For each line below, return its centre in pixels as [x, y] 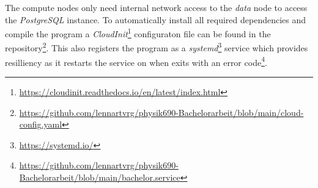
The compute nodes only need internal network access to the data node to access [156, 7]
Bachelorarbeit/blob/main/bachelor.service [100, 177]
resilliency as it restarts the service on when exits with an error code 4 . [136, 61]
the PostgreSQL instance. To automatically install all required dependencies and [156, 19]
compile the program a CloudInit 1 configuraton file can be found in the [138, 33]
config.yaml [41, 124]
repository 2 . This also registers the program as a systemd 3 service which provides [157, 47]
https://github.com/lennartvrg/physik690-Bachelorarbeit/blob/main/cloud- [161, 112]
